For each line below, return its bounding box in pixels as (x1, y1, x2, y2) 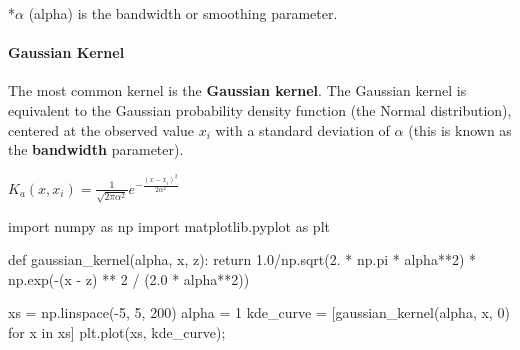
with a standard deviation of (215, 119, 390, 140)
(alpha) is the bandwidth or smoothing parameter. (28, 3, 338, 23)
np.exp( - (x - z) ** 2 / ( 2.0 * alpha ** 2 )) (8, 268, 250, 289)
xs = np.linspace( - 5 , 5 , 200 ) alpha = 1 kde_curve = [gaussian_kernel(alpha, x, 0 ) (8, 302, 510, 323)
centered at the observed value (8, 119, 195, 140)
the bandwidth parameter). (8, 139, 184, 160)
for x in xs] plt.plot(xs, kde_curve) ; (8, 322, 226, 342)
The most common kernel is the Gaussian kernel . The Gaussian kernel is (8, 80, 467, 101)
